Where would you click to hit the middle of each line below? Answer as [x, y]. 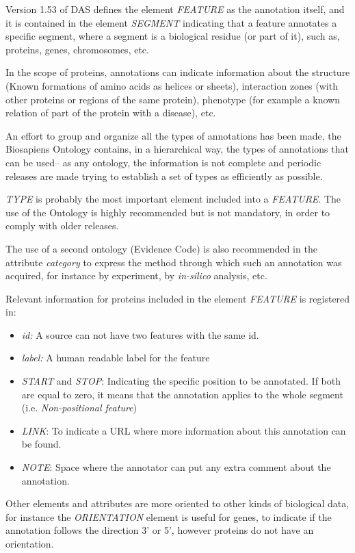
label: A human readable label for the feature [116, 358]
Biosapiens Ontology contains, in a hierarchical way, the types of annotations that [177, 149]
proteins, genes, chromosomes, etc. [77, 49]
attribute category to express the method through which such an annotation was [174, 262]
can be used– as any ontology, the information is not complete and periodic [163, 162]
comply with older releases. [62, 226]
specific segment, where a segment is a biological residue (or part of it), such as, [173, 36]
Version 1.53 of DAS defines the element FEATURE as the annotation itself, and [175, 9]
